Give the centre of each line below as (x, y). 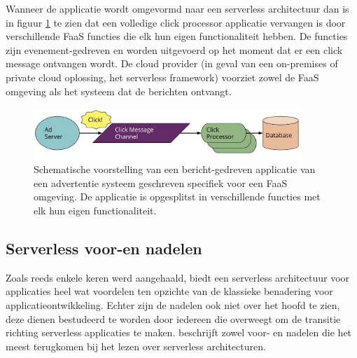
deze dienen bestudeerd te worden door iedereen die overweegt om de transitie (173, 318)
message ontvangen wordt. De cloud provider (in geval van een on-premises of (172, 63)
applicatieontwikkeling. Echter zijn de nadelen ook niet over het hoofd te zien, (173, 304)
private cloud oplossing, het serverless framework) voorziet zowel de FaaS (162, 77)
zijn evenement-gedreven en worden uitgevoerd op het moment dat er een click (174, 49)
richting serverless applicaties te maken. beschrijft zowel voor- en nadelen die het (179, 332)
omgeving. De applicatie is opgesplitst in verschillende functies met (177, 197)
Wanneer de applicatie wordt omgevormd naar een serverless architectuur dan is (177, 8)
